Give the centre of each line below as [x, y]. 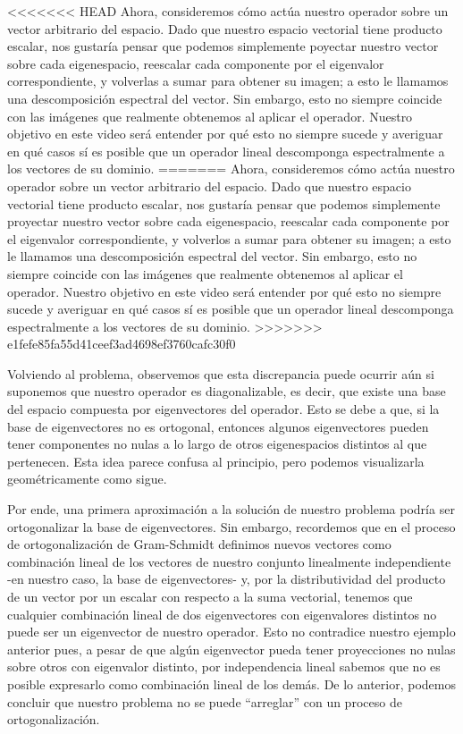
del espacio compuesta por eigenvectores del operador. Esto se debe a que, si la [223, 409]
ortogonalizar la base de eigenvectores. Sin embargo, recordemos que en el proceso [231, 526]
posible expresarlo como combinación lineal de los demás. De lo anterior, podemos [231, 683]
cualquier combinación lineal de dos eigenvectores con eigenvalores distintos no [222, 614]
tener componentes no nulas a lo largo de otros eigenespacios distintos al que [217, 444]
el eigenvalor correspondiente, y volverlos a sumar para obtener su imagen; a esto [229, 238]
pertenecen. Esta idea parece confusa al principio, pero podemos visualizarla [216, 461]
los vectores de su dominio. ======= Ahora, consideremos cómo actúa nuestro [231, 169]
